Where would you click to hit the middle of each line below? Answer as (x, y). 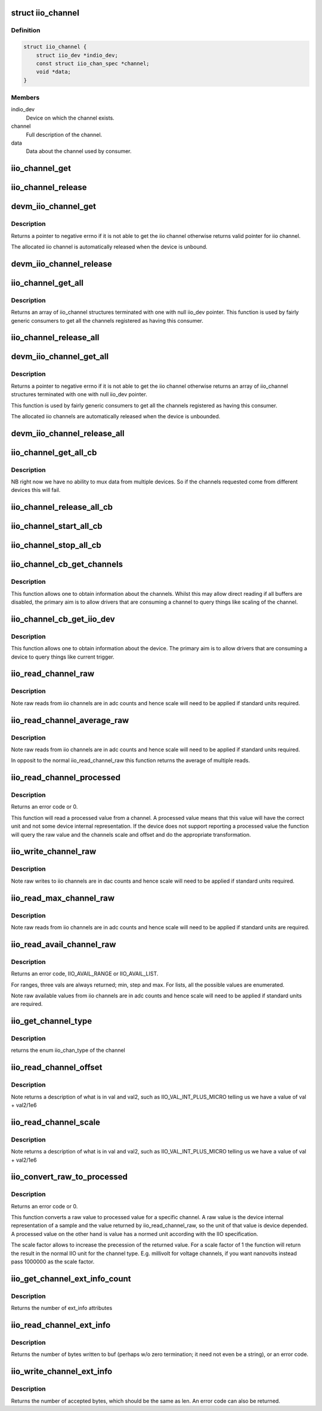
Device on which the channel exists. (70, 118)
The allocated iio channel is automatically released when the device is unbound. (109, 247)
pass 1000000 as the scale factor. (53, 1262)
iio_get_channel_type (52, 1021)
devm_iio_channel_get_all (60, 356)
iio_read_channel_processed (66, 778)
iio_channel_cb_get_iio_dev (63, 619)
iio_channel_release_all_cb (62, 507)
